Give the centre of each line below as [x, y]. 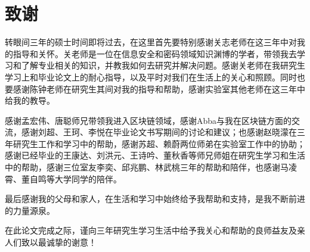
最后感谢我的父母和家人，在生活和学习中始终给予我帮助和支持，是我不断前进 [155, 199]
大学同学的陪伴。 [88, 178]
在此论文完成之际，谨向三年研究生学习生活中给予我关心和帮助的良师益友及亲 [155, 230]
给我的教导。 [30, 100]
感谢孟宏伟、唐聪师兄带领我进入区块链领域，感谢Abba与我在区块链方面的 [148, 120]
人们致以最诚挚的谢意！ [51, 242]
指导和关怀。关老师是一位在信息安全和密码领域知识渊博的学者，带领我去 [155, 53]
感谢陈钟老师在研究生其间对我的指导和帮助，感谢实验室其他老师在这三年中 [159, 88]
